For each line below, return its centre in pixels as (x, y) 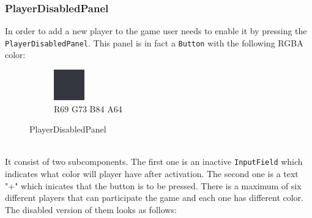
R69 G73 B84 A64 (88, 108)
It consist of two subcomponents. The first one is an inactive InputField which (154, 162)
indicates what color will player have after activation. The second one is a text (152, 174)
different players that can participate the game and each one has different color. (154, 198)
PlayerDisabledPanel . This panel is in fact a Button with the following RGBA (154, 42)
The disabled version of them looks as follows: (91, 209)
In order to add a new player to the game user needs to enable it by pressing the (156, 31)
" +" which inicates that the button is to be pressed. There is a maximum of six (153, 185)
